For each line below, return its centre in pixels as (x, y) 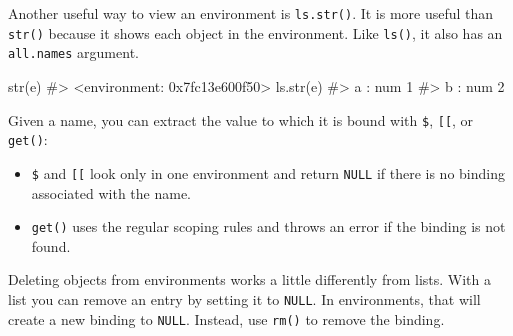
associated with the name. (111, 192)
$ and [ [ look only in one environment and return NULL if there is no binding (268, 172)
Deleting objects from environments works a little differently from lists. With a (249, 279)
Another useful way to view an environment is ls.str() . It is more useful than (251, 13)
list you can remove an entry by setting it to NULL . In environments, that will (244, 298)
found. (51, 245)
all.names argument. (73, 52)
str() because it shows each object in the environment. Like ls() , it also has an (255, 32)
